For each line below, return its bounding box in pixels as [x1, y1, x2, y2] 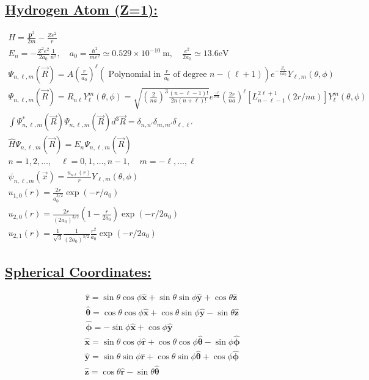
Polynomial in [108, 70, 161, 79]
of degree [173, 70, 207, 79]
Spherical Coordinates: [5, 262, 152, 281]
